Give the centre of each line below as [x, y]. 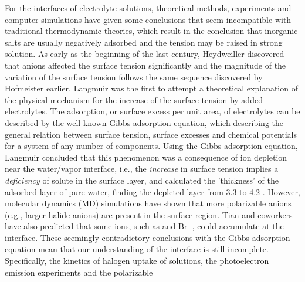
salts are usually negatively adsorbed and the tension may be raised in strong [144, 42]
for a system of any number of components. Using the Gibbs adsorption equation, [151, 146]
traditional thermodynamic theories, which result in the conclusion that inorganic [151, 31]
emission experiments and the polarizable [79, 272]
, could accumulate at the [238, 226]
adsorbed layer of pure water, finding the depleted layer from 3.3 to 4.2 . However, [152, 191]
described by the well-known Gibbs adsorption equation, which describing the [144, 122]
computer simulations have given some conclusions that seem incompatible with [148, 19]
